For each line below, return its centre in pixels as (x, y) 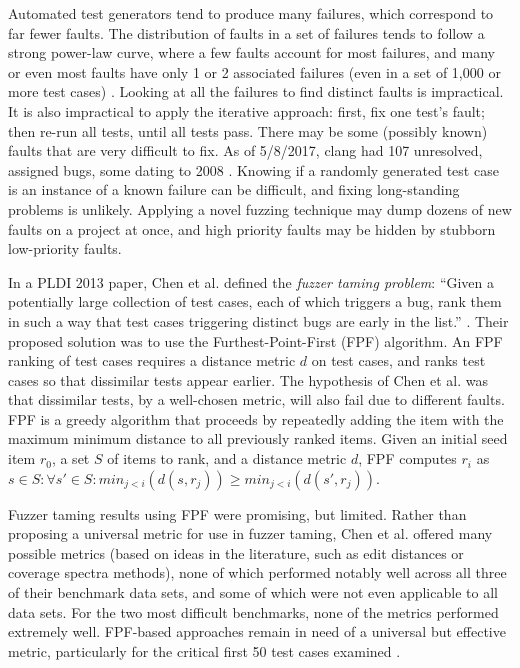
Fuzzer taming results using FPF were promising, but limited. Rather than (237, 513)
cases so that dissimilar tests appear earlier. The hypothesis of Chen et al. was (248, 379)
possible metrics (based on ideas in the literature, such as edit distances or (236, 552)
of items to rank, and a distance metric (227, 458)
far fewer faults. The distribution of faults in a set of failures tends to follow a (246, 32)
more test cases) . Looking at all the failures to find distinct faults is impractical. (256, 91)
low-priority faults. (65, 248)
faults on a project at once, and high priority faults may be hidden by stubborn (252, 228)
